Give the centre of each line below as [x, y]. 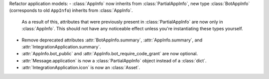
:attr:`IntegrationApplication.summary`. [62, 46]
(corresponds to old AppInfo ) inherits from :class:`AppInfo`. [71, 10]
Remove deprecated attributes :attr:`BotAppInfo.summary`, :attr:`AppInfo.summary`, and [112, 40]
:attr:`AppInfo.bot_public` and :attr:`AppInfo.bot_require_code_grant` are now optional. [110, 54]
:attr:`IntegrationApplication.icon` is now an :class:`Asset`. [81, 68]
